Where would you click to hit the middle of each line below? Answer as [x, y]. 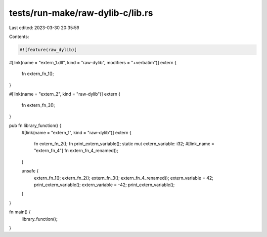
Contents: [19, 37]
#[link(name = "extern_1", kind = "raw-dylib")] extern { [76, 132]
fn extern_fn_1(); [38, 74]
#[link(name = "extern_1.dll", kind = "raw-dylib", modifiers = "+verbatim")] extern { [93, 62]
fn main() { [20, 212]
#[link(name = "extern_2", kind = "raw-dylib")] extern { [65, 94]
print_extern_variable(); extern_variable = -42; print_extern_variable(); [104, 185]
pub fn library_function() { [35, 125]
